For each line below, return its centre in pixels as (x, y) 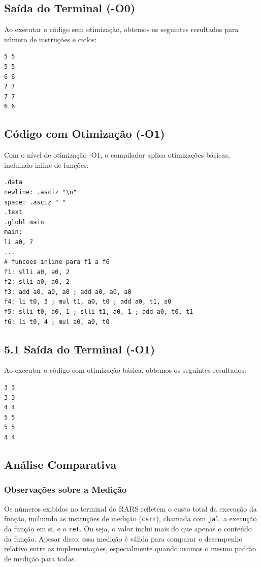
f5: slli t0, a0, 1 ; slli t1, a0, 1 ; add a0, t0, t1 (99, 312)
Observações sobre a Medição (66, 489)
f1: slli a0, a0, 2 (37, 272)
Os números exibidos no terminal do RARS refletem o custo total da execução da (130, 508)
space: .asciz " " (35, 202)
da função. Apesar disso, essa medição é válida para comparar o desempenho (123, 538)
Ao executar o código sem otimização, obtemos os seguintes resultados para (121, 29)
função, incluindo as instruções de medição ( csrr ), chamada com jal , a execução (130, 518)
